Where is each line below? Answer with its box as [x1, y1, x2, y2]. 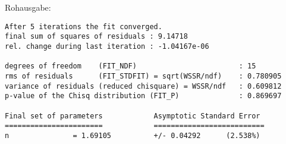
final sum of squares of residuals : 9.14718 [5, 32, 188, 41]
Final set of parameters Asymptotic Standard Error [5, 111, 260, 120]
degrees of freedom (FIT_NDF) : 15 [5, 62, 256, 71]
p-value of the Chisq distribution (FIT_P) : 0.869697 [5, 92, 282, 101]
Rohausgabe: [5, 1, 51, 13]
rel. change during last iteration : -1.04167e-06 [5, 42, 209, 51]
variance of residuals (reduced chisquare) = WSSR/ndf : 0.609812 [5, 82, 282, 90]
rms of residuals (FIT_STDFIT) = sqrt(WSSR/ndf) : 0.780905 [5, 71, 282, 80]
